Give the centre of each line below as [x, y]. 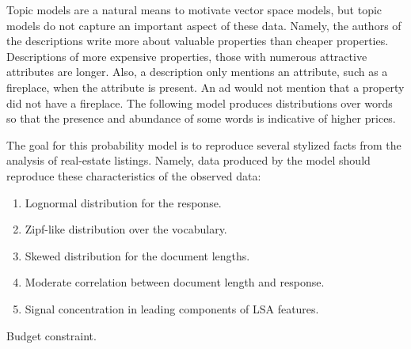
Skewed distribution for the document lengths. [137, 255]
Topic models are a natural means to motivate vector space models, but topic [194, 9]
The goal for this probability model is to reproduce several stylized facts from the [204, 144]
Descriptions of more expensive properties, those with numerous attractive [187, 56]
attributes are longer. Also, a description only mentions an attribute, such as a [197, 72]
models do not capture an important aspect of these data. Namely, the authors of [204, 25]
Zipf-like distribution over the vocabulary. [126, 229]
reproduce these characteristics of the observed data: [134, 175]
